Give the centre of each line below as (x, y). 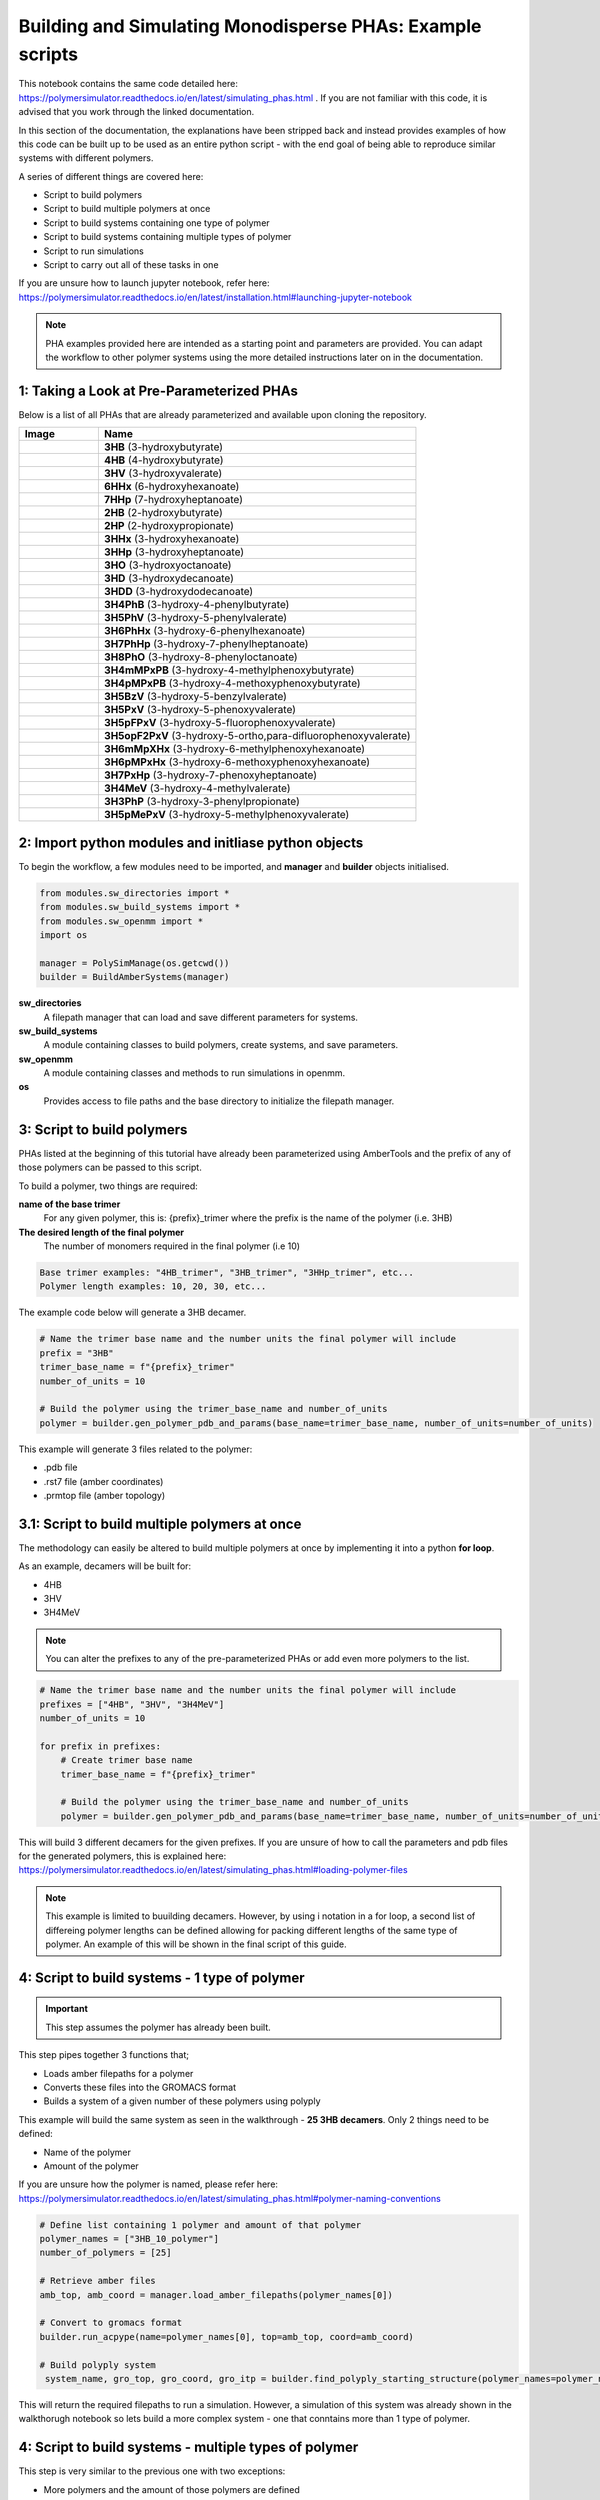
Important (67, 2009)
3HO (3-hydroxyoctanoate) (167, 565)
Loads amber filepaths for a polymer (118, 2073)
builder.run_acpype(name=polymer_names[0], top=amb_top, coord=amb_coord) (227, 2336)
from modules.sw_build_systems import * (139, 907)
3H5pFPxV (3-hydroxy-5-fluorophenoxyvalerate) (220, 723)
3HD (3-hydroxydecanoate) (169, 578)
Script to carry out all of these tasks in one (131, 265)
